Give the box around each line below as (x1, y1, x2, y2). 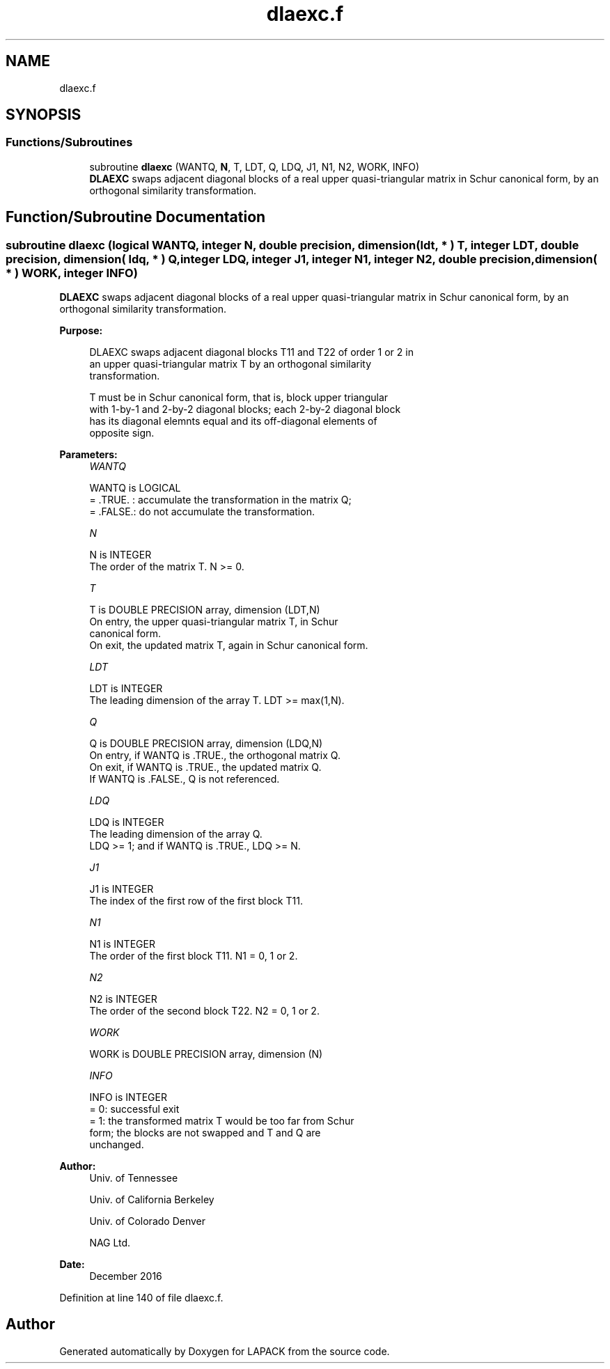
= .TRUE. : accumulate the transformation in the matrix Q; (89, 494, 352, 506)
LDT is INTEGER (89, 682, 163, 695)
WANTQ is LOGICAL (89, 482, 181, 494)
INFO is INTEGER (89, 1091, 167, 1104)
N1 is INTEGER (89, 938, 155, 951)
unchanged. (89, 1139, 144, 1151)
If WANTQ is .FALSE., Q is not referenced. (89, 773, 280, 785)
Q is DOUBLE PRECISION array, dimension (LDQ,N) (89, 737, 323, 750)
